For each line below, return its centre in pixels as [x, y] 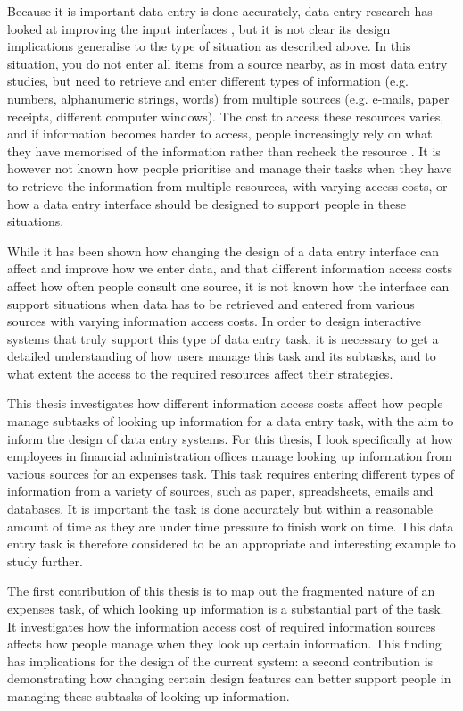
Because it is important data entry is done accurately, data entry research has [220, 11]
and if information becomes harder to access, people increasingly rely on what [220, 134]
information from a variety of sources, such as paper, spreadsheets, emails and [220, 491]
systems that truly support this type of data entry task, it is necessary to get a [223, 338]
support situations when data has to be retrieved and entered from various [211, 303]
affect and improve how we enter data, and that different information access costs [230, 268]
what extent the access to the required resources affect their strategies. [200, 373]
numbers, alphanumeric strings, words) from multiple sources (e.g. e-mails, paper [228, 98]
